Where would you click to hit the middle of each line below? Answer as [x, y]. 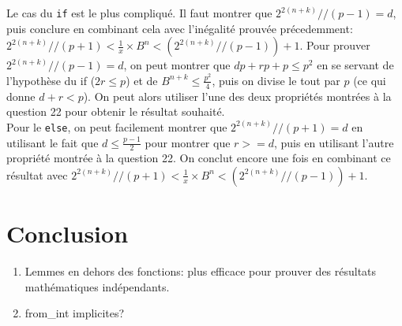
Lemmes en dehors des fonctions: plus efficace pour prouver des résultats [201, 271]
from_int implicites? [75, 313]
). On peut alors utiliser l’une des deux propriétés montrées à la [237, 96]
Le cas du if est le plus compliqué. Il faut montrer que [139, 13]
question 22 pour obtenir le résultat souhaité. [116, 111]
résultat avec [37, 174]
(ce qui [370, 80]
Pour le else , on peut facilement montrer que [117, 126]
